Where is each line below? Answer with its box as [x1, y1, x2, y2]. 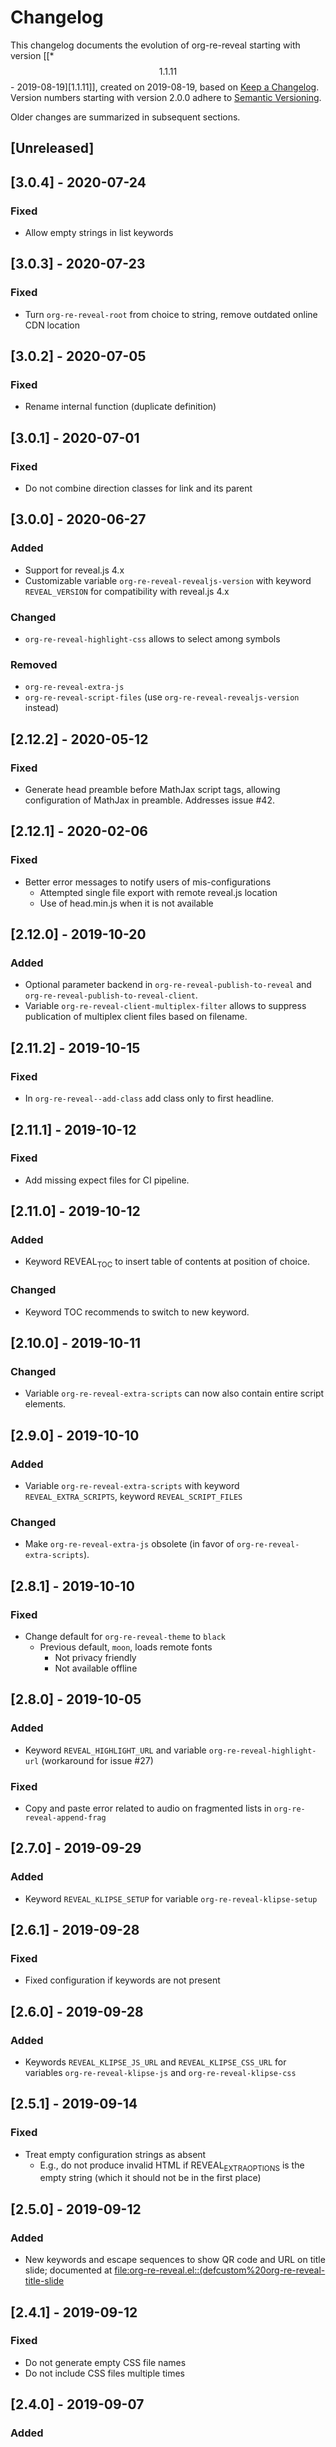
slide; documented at [24, 2264, 113, 2276]
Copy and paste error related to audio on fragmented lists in [24, 1802, 272, 1814]
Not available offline [54, 1662, 138, 1674]
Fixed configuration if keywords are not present [24, 1974, 221, 1986]
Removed [10, 657, 58, 671]
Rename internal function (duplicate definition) [24, 401, 217, 413]
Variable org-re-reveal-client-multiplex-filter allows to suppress [24, 1000, 307, 1012]
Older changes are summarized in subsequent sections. [10, 111, 241, 123]
